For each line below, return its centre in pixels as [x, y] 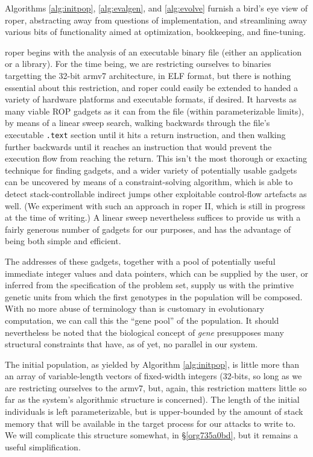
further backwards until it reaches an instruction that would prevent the [138, 146]
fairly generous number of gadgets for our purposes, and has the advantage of [148, 229]
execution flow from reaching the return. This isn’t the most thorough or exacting [156, 158]
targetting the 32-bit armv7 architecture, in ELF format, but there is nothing [148, 75]
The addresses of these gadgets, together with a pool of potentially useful [140, 261]
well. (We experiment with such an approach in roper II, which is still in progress [155, 205]
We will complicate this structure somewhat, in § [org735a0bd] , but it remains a [151, 435]
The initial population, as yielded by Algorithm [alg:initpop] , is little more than [152, 364]
